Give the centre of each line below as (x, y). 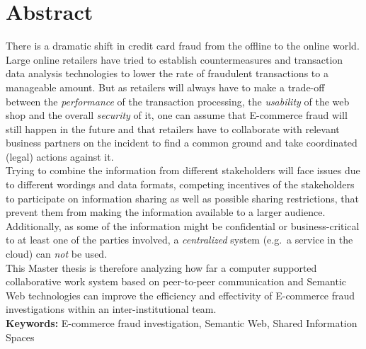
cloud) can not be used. (57, 254)
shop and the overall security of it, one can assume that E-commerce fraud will (177, 115)
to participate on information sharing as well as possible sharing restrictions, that (183, 198)
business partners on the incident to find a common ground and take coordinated (182, 143)
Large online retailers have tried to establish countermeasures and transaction (175, 59)
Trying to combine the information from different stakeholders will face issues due (183, 170)
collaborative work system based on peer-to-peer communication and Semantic (176, 281)
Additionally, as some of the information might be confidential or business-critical (183, 225)
